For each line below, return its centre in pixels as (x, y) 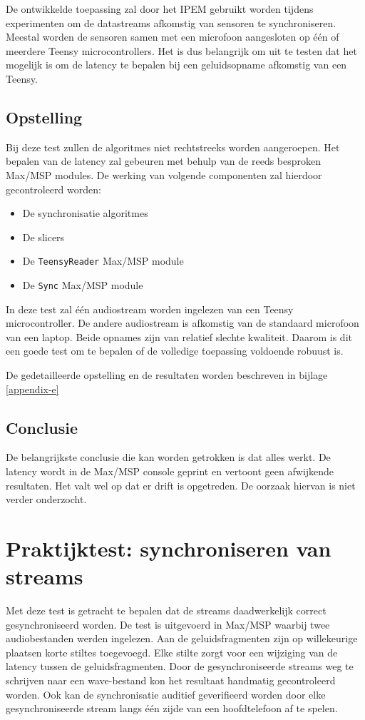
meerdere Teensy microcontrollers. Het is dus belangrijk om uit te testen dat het (181, 50)
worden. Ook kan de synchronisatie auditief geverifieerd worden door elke (166, 694)
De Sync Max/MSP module (83, 284)
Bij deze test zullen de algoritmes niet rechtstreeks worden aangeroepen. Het (173, 147)
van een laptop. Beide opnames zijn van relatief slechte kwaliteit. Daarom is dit (179, 336)
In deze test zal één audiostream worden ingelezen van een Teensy (150, 309)
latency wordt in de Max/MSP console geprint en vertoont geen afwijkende (170, 471)
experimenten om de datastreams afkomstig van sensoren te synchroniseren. (171, 22)
